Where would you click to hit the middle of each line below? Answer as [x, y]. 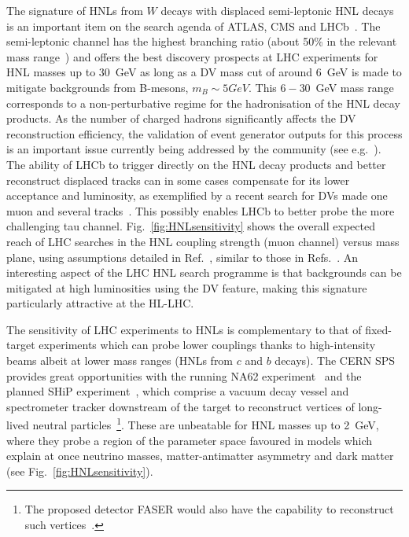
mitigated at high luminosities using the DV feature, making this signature [187, 287]
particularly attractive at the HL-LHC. [100, 303]
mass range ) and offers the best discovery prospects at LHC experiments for [192, 56]
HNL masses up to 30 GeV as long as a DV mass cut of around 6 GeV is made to [204, 72]
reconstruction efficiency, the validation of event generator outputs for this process [204, 133]
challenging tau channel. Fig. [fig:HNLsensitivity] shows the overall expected [191, 226]
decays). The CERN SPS [335, 360]
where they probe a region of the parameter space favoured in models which [190, 440]
